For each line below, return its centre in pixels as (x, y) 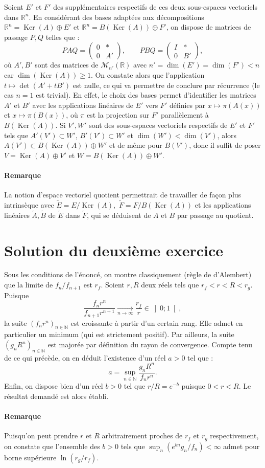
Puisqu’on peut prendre (41, 436)
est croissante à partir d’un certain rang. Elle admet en (157, 322)
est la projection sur (118, 115)
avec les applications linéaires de (83, 105)
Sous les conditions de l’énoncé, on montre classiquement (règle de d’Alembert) (128, 274)
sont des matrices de (67, 65)
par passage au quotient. (215, 215)
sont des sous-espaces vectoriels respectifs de (158, 125)
